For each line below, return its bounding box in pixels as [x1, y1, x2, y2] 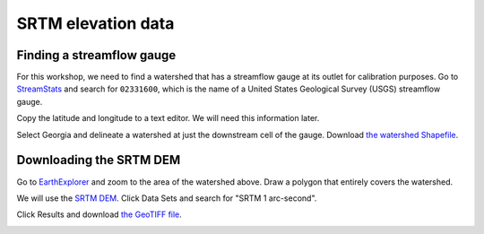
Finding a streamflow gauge [16, 48, 177, 63]
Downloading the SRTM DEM [16, 152, 181, 168]
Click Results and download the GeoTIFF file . [16, 209, 183, 220]
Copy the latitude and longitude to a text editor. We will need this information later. [16, 113, 320, 124]
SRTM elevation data [16, 13, 175, 33]
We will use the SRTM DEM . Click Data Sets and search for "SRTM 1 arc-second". [16, 193, 317, 204]
